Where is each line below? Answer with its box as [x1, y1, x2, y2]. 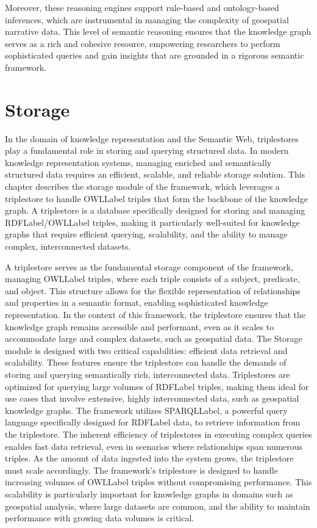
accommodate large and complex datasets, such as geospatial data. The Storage [5, 332, 302, 345]
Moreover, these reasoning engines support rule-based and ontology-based [5, 1, 279, 13]
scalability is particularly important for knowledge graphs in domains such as [5, 487, 293, 500]
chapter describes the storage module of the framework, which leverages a [5, 180, 280, 193]
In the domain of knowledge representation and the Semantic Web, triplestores [5, 132, 299, 145]
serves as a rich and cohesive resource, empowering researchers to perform [5, 37, 280, 49]
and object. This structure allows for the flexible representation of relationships [5, 284, 301, 297]
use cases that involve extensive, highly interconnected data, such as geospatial [5, 392, 299, 405]
